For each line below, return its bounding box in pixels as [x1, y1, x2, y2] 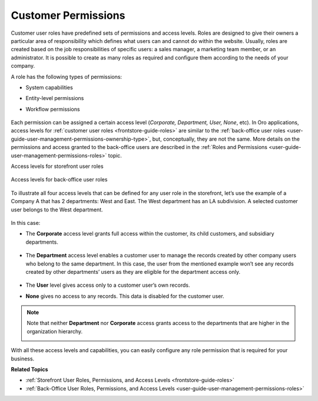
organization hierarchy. [26, 327, 83, 335]
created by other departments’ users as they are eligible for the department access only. [25, 268, 241, 275]
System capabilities [25, 84, 73, 91]
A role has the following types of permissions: [11, 73, 122, 80]
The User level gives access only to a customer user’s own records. [25, 281, 190, 289]
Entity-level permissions [25, 95, 84, 102]
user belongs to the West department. [11, 206, 103, 213]
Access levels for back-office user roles [11, 176, 108, 183]
